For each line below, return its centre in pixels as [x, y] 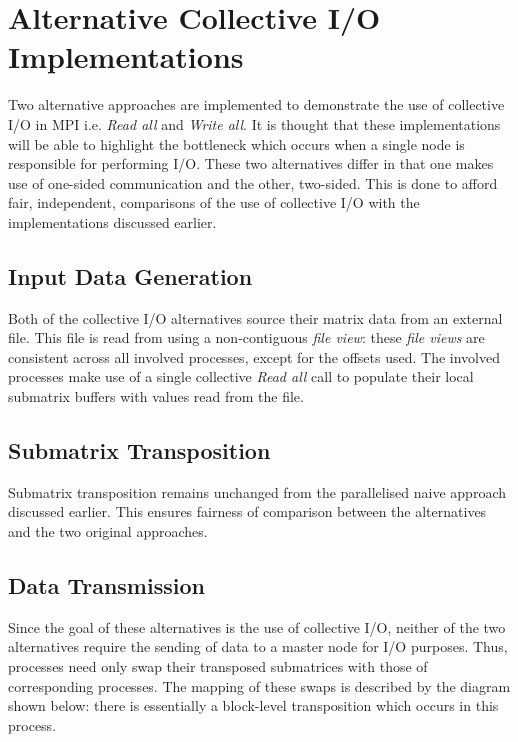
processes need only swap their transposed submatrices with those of [218, 666]
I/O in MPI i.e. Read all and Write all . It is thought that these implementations [254, 123]
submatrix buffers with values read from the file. [156, 396]
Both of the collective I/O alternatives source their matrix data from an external [255, 317]
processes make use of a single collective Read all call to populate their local [241, 376]
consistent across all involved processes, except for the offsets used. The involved [254, 356]
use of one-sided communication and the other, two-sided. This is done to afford [253, 182]
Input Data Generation [130, 275]
